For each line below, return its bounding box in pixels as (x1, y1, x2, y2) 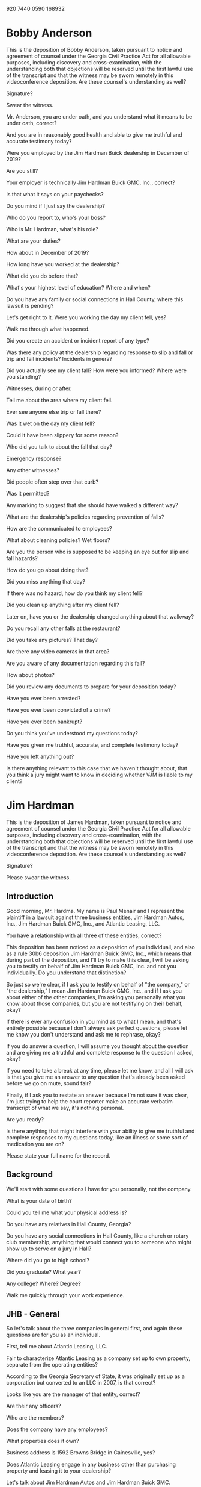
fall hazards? (6, 554, 38, 562)
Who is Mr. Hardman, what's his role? (6, 225, 99, 232)
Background (6, 1170, 53, 1180)
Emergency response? (6, 455, 62, 462)
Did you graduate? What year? (6, 1268, 81, 1276)
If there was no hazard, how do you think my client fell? (6, 590, 143, 597)
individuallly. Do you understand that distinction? (6, 969, 127, 976)
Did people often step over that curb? (6, 478, 99, 485)
